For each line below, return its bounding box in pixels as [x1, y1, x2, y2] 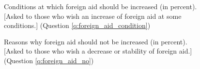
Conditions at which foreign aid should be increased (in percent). [4, 1, 197, 11]
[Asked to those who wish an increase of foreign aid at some [4, 11, 182, 21]
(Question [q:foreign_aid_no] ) [4, 55, 94, 65]
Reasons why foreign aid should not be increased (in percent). [4, 36, 187, 46]
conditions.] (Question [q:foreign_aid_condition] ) [4, 20, 151, 30]
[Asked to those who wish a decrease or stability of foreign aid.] [4, 46, 192, 56]
